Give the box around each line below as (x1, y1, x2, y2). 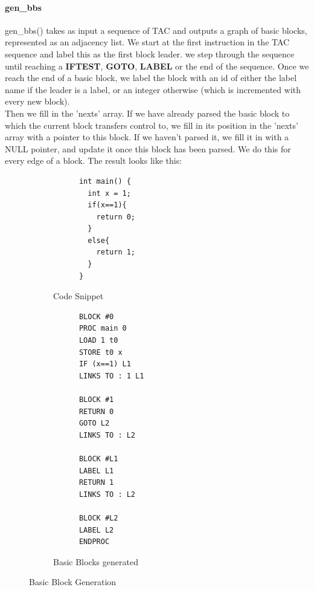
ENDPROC (78, 537, 110, 546)
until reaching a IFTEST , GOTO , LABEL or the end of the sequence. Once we (5, 59, 309, 72)
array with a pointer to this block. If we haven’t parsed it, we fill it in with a (5, 131, 289, 143)
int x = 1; (88, 189, 131, 198)
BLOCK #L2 (78, 513, 118, 522)
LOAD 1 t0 (78, 336, 118, 345)
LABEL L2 (78, 525, 114, 534)
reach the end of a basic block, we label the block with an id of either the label (5, 71, 297, 84)
